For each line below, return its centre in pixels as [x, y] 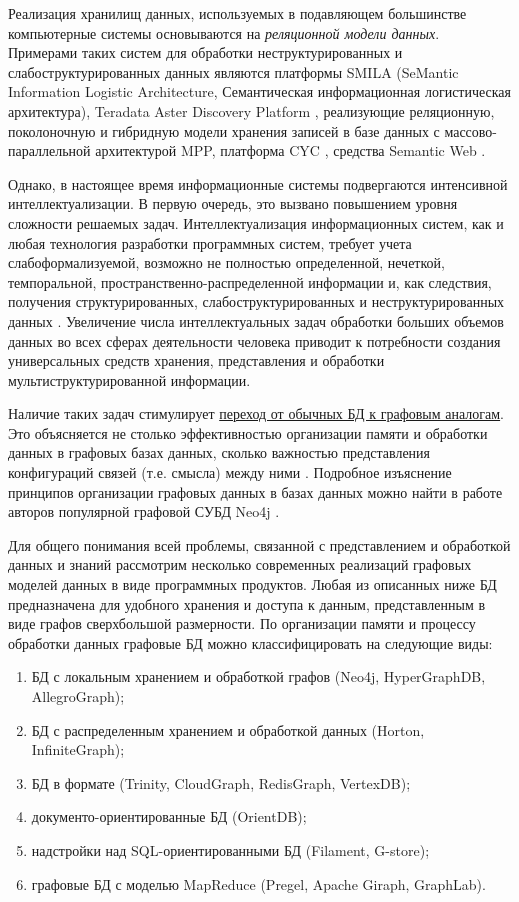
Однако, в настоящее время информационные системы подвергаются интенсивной [258, 183]
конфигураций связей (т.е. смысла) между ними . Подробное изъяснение [230, 472]
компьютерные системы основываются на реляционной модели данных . [224, 32]
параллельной [49, 150]
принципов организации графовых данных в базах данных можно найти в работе [255, 491]
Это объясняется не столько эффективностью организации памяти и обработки [248, 432]
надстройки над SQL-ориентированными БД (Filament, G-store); [230, 849]
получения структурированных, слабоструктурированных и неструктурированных [256, 301]
